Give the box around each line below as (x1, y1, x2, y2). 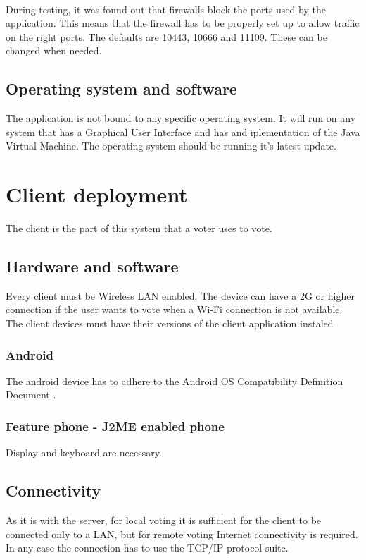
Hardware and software (6, 255, 179, 277)
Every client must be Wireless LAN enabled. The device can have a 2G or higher (6, 288, 355, 303)
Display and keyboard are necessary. (6, 445, 162, 460)
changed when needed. (6, 43, 102, 58)
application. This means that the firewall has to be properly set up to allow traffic (6, 16, 360, 30)
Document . (6, 387, 56, 402)
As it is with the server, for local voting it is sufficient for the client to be (6, 513, 322, 528)
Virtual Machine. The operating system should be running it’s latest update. (6, 138, 336, 153)
